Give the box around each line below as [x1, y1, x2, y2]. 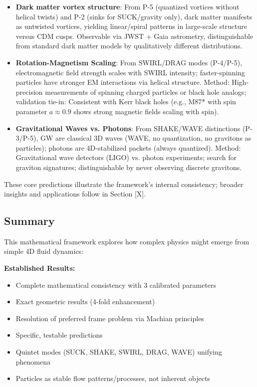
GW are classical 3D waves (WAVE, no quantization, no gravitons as [40, 133, 252, 143]
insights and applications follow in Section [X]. [4, 189, 146, 199]
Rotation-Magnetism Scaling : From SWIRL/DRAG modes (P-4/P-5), [15, 57, 243, 67]
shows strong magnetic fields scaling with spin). [73, 106, 219, 116]
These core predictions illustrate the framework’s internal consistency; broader [4, 179, 244, 189]
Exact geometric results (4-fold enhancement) [15, 296, 155, 307]
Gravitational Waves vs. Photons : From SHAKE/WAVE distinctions [15, 123, 241, 133]
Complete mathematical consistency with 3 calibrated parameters [15, 279, 217, 290]
